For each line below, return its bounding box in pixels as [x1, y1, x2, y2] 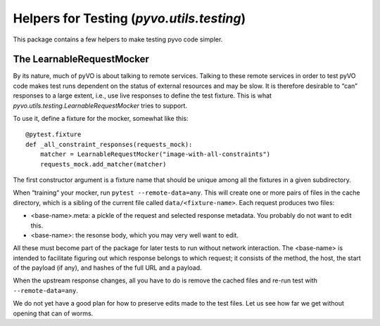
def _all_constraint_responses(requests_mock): [25, 141, 193, 148]
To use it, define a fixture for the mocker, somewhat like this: [13, 115, 189, 123]
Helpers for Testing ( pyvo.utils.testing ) [13, 11, 246, 26]
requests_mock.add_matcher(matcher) [39, 160, 167, 168]
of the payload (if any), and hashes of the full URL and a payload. [13, 263, 202, 272]
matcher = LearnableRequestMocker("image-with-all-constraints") [39, 150, 271, 158]
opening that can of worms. [13, 309, 94, 318]
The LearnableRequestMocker [13, 53, 149, 65]
